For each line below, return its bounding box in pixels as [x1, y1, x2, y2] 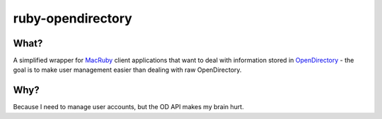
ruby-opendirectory [13, 11, 132, 26]
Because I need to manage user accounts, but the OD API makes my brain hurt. [13, 103, 244, 111]
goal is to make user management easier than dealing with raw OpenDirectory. [13, 65, 242, 74]
